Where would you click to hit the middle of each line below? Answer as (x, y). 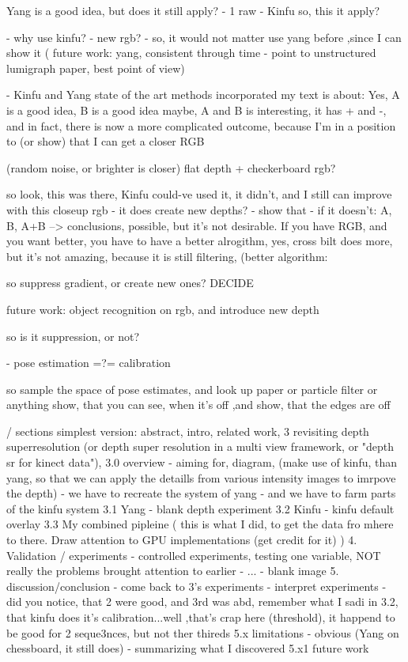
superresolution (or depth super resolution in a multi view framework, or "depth (200, 446)
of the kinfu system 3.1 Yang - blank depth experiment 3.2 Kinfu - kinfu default (200, 508)
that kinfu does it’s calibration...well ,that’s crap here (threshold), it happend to (201, 617)
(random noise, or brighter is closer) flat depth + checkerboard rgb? (171, 167)
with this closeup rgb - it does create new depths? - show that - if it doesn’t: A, (199, 209)
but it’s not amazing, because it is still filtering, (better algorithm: (167, 256)
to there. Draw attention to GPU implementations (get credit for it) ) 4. (182, 540)
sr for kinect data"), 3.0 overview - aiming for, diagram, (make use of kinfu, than (202, 462)
